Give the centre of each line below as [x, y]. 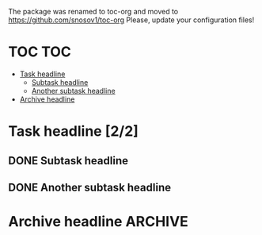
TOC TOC [40, 52]
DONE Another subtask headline [90, 187]
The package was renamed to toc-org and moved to [93, 12]
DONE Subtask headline [68, 161]
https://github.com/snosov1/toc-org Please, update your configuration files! [131, 20]
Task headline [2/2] [73, 131]
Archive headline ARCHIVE [98, 222]
